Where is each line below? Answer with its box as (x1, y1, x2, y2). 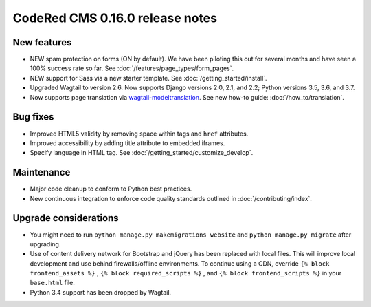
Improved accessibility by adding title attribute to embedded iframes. (30, 138, 225, 147)
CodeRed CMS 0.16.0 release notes (12, 10, 218, 25)
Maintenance (12, 167, 71, 178)
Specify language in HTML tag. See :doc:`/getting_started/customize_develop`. (30, 149, 254, 157)
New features (12, 36, 72, 48)
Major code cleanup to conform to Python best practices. (30, 184, 192, 193)
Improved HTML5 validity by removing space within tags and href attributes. (30, 129, 249, 138)
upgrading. (30, 240, 61, 248)
